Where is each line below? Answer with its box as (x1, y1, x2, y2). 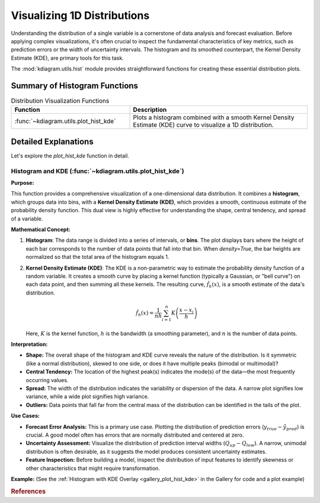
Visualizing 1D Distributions (11, 9, 150, 22)
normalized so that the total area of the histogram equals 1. (25, 254, 169, 261)
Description (133, 105, 167, 114)
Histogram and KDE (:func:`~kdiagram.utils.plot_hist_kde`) (11, 166, 184, 175)
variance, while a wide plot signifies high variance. (25, 393, 149, 400)
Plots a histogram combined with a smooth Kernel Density (133, 113, 295, 121)
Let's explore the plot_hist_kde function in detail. (11, 152, 130, 159)
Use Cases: (11, 412, 40, 419)
